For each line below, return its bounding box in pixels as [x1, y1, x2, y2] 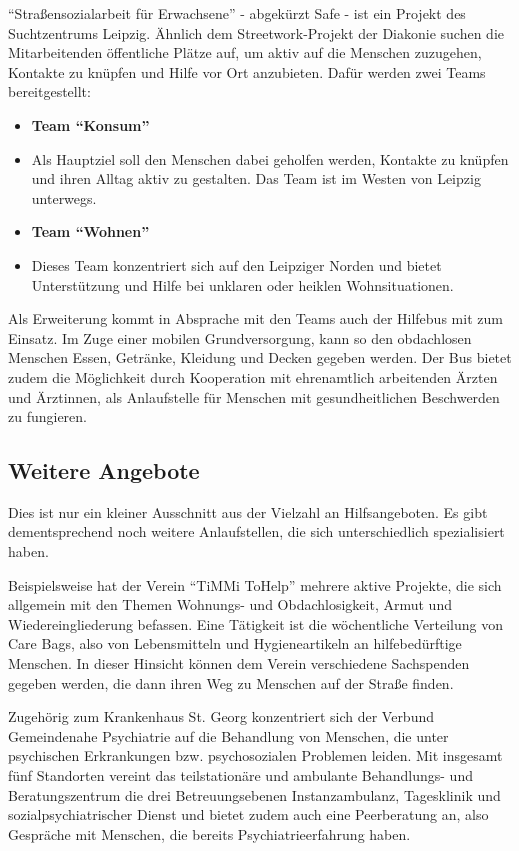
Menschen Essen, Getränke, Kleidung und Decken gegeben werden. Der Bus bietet [8, 347, 512, 368]
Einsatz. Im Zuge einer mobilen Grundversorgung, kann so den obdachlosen [8, 327, 472, 348]
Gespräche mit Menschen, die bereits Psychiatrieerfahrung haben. [8, 823, 411, 844]
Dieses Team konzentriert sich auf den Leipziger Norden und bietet [31, 254, 442, 275]
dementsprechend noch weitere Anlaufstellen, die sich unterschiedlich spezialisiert [8, 521, 505, 542]
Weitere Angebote [8, 455, 200, 486]
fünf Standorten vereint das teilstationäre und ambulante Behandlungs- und [8, 765, 473, 786]
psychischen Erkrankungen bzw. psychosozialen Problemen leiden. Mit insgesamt [8, 745, 503, 766]
